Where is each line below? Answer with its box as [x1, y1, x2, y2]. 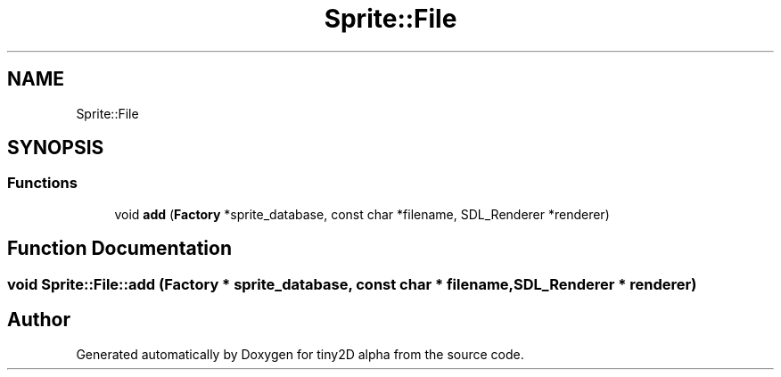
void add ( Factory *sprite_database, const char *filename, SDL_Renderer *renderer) [114, 206, 610, 222]
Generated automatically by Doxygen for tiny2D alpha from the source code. [76, 346, 524, 362]
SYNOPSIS [7, 136, 104, 160]
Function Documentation [7, 237, 232, 260]
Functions [7, 174, 78, 193]
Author [7, 308, 70, 332]
